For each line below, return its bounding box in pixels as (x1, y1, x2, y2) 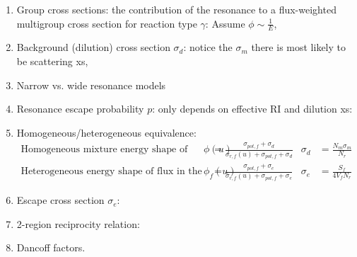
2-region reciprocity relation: (16, 216, 140, 231)
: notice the (183, 40, 233, 55)
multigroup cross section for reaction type (16, 16, 197, 30)
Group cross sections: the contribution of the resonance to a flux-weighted (16, 2, 336, 16)
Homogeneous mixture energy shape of (21, 144, 188, 155)
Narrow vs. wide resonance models (16, 77, 166, 92)
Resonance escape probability (16, 101, 144, 116)
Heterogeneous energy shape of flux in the (21, 166, 202, 177)
